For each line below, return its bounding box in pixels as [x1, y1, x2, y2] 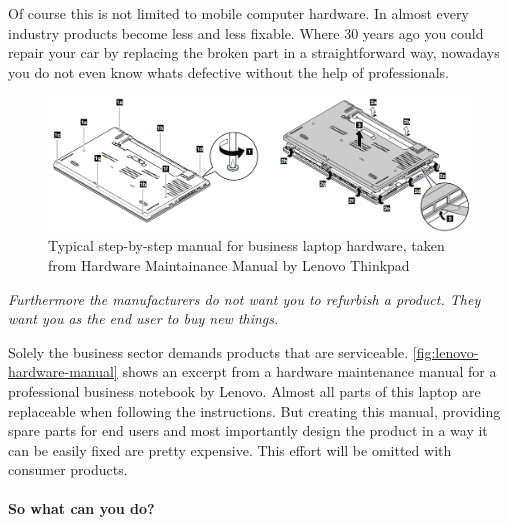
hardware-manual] [8, 361, 118, 382]
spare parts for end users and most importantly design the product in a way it [8, 420, 488, 441]
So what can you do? [8, 498, 155, 519]
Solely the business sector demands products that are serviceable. [8, 341, 409, 362]
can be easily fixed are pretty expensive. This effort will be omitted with [8, 439, 452, 460]
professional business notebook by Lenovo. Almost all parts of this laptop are [8, 380, 481, 401]
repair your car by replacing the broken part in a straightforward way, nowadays [8, 42, 500, 63]
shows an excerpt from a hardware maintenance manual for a [122, 361, 497, 382]
